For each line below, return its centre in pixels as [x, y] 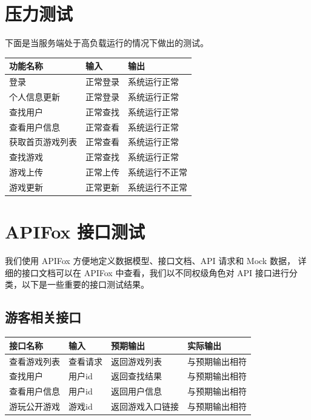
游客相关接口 [43, 317]
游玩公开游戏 [35, 406]
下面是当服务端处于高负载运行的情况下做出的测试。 [107, 43]
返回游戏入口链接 [145, 406]
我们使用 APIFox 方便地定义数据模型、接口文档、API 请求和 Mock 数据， [150, 261]
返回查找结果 [136, 376]
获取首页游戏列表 [43, 142]
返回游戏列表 [136, 361]
